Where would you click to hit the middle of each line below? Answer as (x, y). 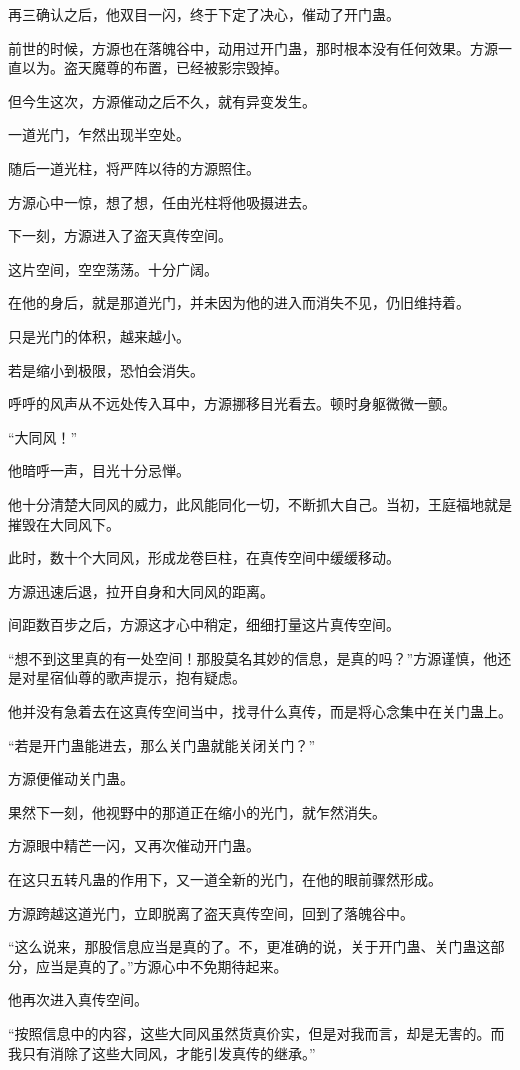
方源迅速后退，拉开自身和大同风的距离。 (141, 590)
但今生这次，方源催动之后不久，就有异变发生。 (162, 100)
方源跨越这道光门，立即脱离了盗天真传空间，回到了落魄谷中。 (211, 912)
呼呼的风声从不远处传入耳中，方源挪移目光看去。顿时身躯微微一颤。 (232, 403)
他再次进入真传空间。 (78, 999)
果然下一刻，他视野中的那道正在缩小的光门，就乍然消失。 (197, 811)
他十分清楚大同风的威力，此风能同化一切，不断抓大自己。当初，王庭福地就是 (260, 503)
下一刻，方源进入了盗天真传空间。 (120, 235)
